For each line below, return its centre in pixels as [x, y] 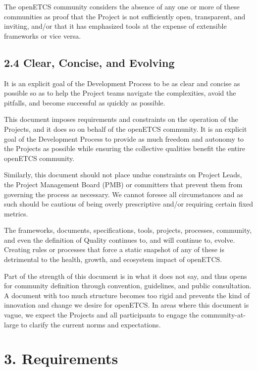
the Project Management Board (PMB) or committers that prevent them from [123, 184]
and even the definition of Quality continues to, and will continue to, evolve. [120, 239]
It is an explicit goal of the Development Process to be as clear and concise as [122, 83]
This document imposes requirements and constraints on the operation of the [121, 119]
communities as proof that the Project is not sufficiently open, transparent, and [125, 16]
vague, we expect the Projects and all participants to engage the [102, 315]
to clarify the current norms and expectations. [91, 324]
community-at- [224, 315]
